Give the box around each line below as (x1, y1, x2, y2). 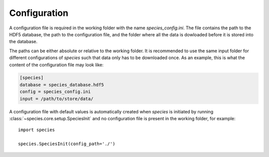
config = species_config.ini (19, 89, 91, 94)
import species (18, 127, 55, 133)
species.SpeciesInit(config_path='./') (18, 141, 116, 147)
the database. (9, 39, 38, 45)
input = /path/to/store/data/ (19, 96, 94, 101)
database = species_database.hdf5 (19, 82, 104, 87)
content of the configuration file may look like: (9, 62, 104, 68)
